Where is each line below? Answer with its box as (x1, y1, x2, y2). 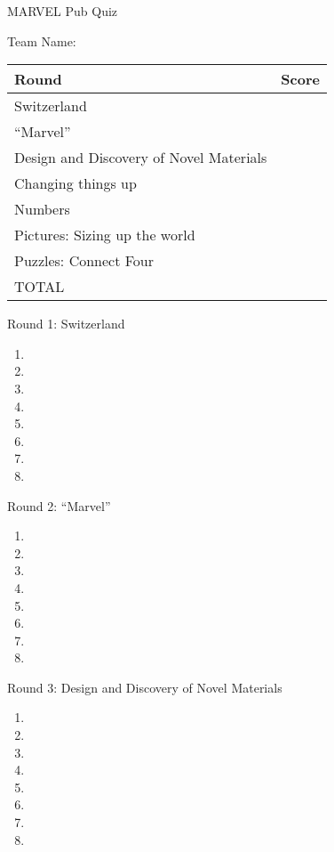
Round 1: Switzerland (7, 314, 125, 333)
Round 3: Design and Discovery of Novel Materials (7, 678, 282, 696)
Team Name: (7, 31, 76, 50)
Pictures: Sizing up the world (14, 224, 195, 246)
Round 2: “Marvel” (7, 496, 111, 515)
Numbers (14, 199, 70, 220)
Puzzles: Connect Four (14, 250, 155, 272)
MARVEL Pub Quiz (7, 2, 118, 20)
